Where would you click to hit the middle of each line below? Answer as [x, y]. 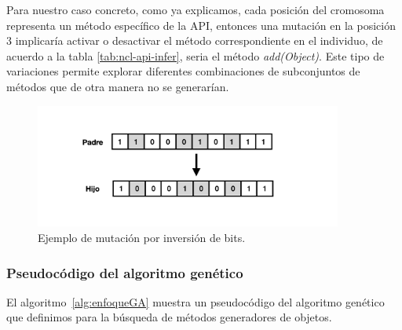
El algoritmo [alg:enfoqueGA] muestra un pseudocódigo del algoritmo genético [196, 301]
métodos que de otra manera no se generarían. [118, 86]
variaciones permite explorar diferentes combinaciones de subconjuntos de [183, 71]
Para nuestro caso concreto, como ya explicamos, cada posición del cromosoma [196, 9]
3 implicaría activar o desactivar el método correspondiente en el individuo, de [195, 40]
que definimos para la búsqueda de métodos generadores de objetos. [169, 317]
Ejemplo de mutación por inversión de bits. [142, 238]
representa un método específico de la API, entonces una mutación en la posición [201, 25]
